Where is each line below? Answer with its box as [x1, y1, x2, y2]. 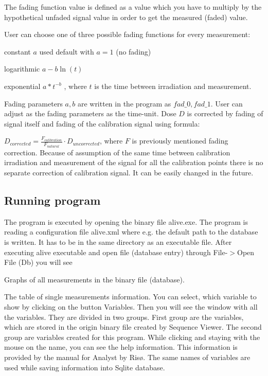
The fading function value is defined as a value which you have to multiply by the [4, 2, 262, 12]
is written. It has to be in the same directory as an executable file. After [4, 236, 232, 247]
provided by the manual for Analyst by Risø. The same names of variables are [4, 351, 251, 362]
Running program [4, 192, 101, 208]
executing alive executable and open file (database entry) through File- [4, 246, 228, 257]
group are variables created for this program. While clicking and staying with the [4, 331, 260, 342]
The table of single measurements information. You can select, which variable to [4, 291, 257, 302]
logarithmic [4, 63, 40, 74]
